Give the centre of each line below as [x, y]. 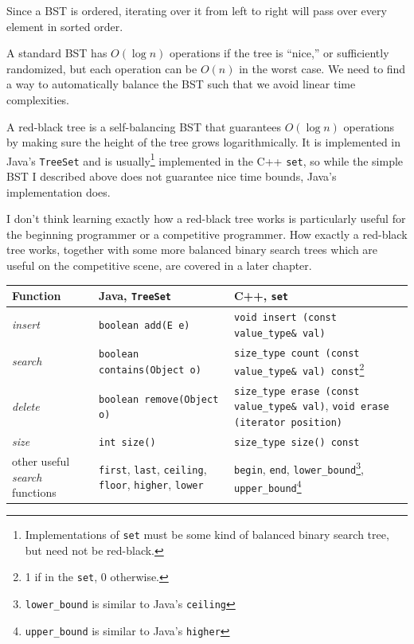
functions [34, 492]
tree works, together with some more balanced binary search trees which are [192, 250]
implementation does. [59, 191]
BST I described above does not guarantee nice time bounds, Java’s [172, 176]
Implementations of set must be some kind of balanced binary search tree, [207, 535]
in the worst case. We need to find [322, 68]
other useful [41, 461]
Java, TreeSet [135, 296]
